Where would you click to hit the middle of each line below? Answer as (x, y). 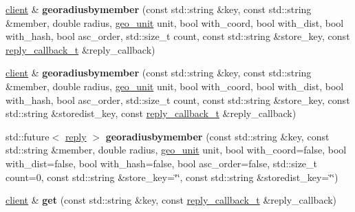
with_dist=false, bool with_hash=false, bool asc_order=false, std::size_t (162, 163)
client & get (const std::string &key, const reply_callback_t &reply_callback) (171, 200)
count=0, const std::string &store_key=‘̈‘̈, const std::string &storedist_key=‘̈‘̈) (172, 177)
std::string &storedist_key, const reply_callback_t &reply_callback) (151, 113)
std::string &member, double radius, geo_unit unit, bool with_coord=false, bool (176, 150)
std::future (28, 136)
